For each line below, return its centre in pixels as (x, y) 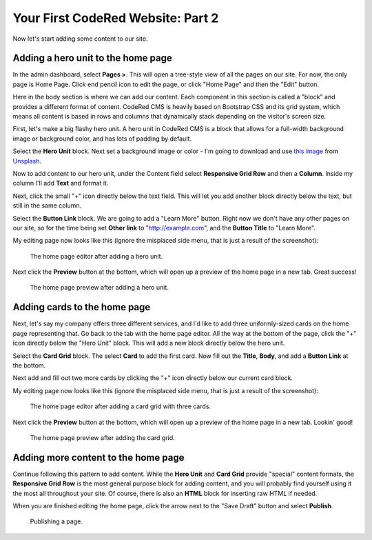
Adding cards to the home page (82, 307)
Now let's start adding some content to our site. (80, 39)
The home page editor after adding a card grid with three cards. (121, 406)
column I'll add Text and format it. (61, 183)
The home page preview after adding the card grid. (102, 437)
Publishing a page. (56, 521)
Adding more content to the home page (99, 458)
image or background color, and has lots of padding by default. (102, 139)
